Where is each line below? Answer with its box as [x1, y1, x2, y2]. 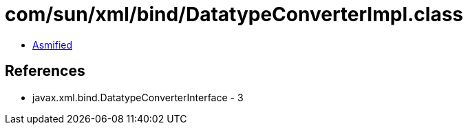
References [5, 62, 85, 80]
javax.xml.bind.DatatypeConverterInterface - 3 [32, 91, 244, 103]
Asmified [32, 38, 73, 51]
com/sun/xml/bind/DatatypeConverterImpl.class [5, 3, 464, 26]
